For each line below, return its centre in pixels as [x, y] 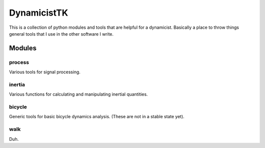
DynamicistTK [39, 13]
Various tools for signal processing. [45, 72]
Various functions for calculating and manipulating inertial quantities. [79, 94]
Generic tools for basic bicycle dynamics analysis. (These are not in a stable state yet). [97, 117]
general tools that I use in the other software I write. [61, 34]
